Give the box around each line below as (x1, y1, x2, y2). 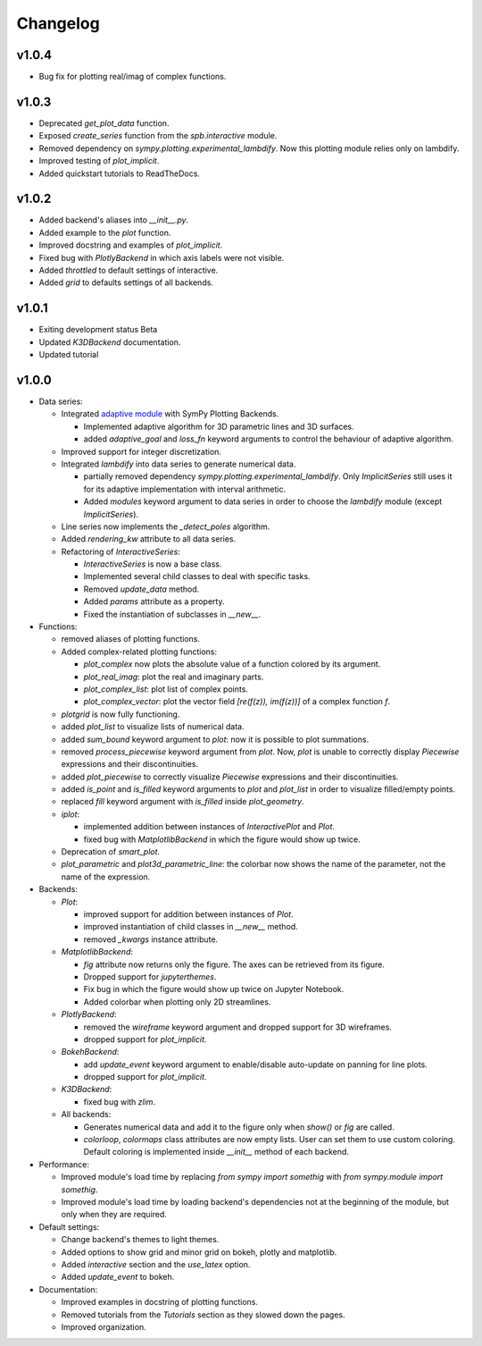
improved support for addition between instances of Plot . (83, 909, 294, 920)
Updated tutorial (38, 349, 99, 360)
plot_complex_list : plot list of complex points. (83, 684, 249, 694)
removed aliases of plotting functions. (61, 634, 201, 644)
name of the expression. (61, 871, 151, 882)
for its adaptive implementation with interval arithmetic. (83, 484, 286, 494)
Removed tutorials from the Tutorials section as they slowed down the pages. (61, 1309, 345, 1320)
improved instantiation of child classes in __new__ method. (83, 921, 298, 932)
